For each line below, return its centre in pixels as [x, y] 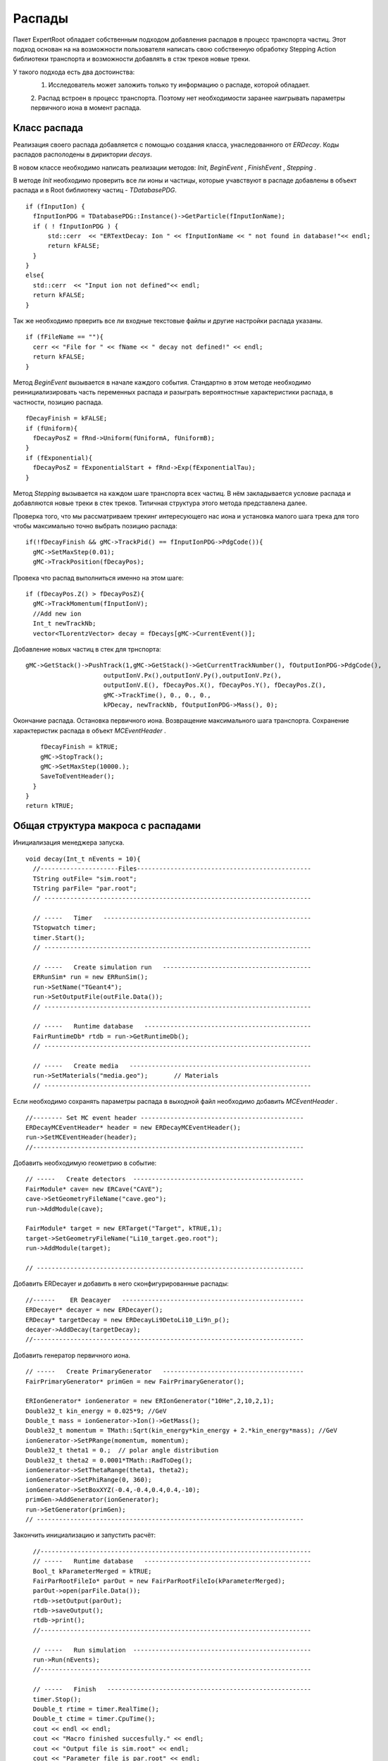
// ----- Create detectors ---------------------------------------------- [165, 1179]
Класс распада [48, 128]
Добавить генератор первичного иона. [71, 1355]
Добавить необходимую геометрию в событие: [85, 1163]
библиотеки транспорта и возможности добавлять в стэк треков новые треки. [132, 59]
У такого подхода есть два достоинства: [74, 72]
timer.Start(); [59, 938]
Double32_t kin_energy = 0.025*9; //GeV [96, 1411]
